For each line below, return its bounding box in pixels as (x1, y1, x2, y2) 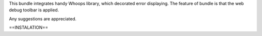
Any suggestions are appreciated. (9, 16, 77, 21)
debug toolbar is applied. (9, 7, 59, 13)
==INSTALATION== (9, 25, 49, 30)
